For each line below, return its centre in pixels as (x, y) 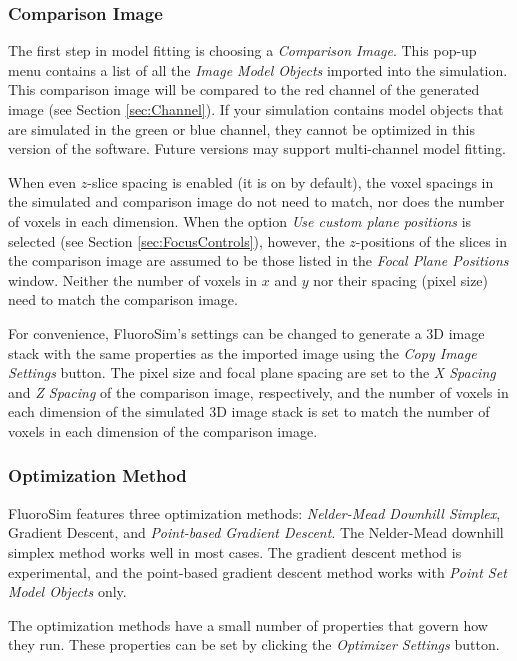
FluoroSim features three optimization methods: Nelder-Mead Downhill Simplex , (254, 512)
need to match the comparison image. (123, 299)
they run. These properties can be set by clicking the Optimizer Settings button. (254, 644)
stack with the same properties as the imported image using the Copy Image (242, 352)
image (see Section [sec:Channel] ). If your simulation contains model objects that (256, 109)
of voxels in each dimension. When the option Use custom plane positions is (240, 220)
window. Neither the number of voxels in (133, 279)
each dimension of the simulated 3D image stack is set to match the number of (249, 411)
